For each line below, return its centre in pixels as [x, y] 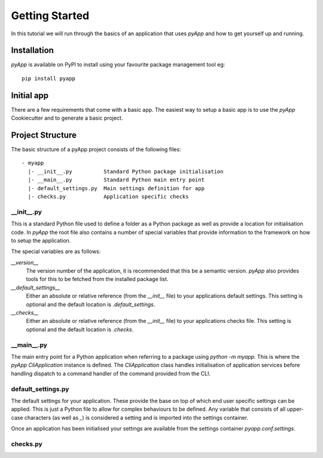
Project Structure [44, 135]
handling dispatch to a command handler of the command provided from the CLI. [111, 373]
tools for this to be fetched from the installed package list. [97, 279]
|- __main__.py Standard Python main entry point [116, 180]
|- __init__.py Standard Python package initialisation [126, 171]
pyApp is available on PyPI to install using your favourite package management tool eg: [118, 65]
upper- [295, 409]
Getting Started [50, 16]
